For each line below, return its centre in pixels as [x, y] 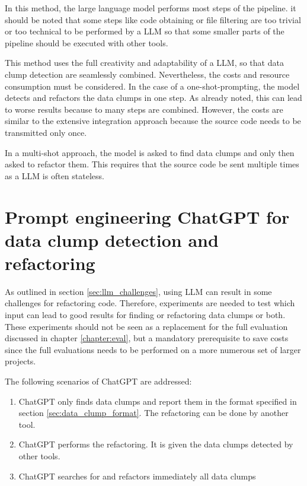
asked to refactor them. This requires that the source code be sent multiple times [152, 164]
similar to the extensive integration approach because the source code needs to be [153, 121]
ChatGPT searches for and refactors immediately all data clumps [137, 476]
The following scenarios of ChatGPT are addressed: [98, 381]
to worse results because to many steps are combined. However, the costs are [144, 109]
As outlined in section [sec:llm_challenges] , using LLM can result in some [138, 291]
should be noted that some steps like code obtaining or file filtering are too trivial [153, 19]
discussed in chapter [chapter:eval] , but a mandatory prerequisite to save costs [147, 338]
